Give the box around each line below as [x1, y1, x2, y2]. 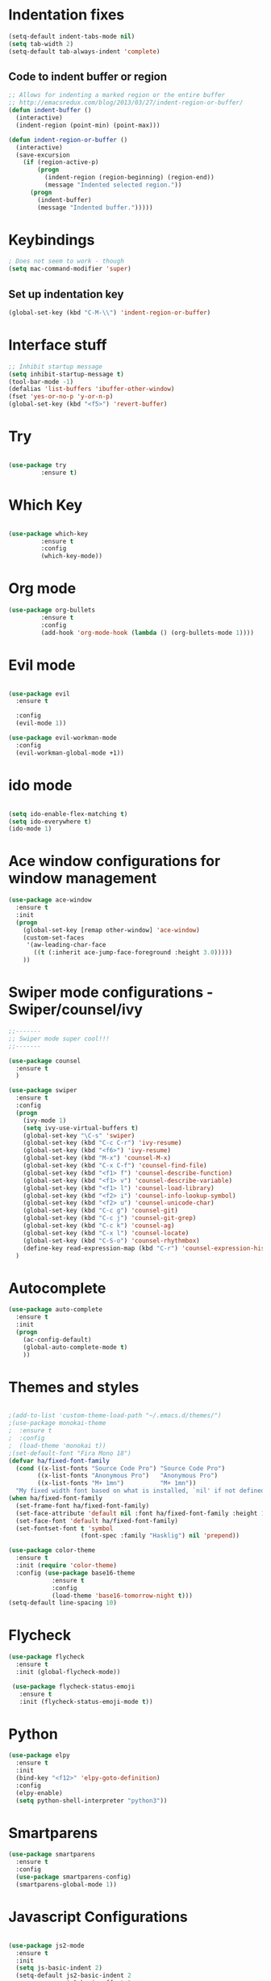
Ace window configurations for [8, 852, 221, 870]
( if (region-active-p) [23, 158, 99, 166]
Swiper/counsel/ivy [8, 1000, 144, 1019]
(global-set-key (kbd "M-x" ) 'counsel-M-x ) [23, 1154, 172, 1163]
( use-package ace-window [8, 896, 92, 904]
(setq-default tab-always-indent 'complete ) [8, 47, 161, 56]
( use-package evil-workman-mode [8, 734, 117, 742]
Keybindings [8, 230, 95, 249]
